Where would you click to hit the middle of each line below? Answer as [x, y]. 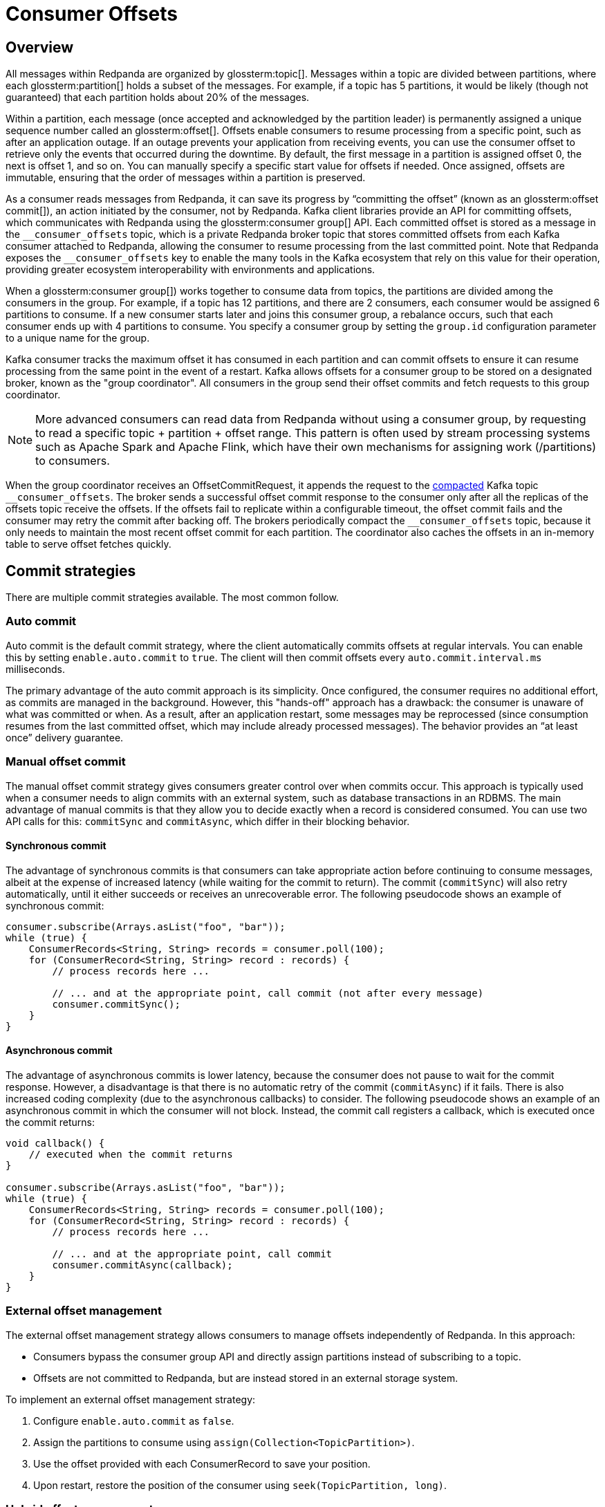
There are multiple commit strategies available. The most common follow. [172, 598]
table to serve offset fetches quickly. [89, 544]
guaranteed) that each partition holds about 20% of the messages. [158, 98]
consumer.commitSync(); [116, 1004]
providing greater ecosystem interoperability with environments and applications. [190, 270]
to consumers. [73, 461]
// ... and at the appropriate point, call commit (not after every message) [268, 993]
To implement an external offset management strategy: [131, 1399]
